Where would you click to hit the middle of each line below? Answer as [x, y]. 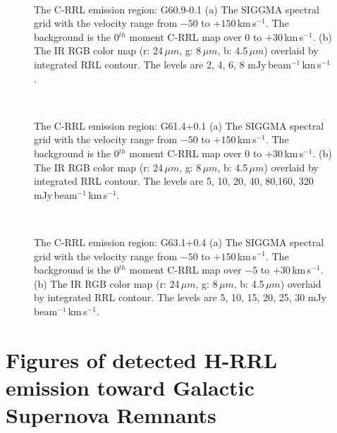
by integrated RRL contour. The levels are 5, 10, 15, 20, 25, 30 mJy [180, 297]
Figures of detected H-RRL [142, 359]
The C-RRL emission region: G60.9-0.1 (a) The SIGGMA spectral [177, 9]
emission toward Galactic [130, 387]
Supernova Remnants [111, 415]
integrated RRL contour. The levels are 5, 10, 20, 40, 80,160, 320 [174, 181]
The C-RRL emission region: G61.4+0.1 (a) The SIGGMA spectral [179, 125]
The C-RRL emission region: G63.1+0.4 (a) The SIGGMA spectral [179, 242]
